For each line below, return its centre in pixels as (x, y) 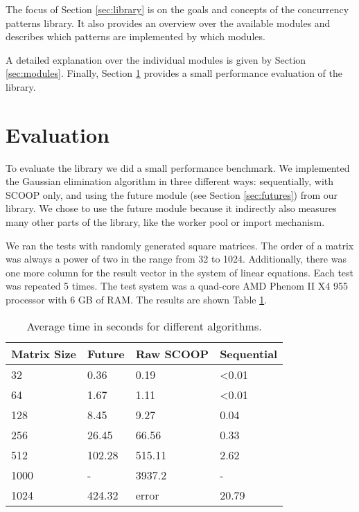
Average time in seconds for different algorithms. (144, 326)
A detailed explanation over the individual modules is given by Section (156, 59)
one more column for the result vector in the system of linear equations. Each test (180, 272)
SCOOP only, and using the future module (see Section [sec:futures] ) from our (172, 194)
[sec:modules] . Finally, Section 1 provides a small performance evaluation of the (174, 73)
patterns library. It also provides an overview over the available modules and (168, 23)
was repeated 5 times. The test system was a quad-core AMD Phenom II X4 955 (177, 286)
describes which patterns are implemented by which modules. (135, 36)
